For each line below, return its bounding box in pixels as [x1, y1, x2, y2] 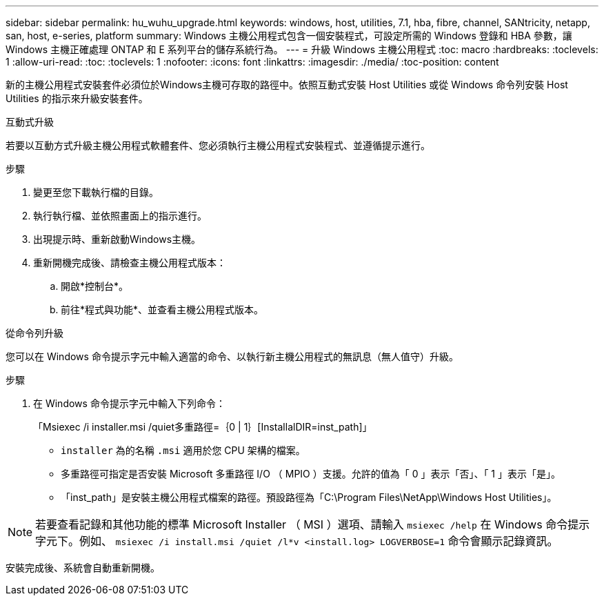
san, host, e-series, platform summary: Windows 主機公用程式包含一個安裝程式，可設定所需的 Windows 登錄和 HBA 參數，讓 [6, 30, 572, 41]
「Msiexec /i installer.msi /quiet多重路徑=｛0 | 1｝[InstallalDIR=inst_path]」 [33, 421, 372, 433]
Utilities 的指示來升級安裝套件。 [6, 92, 148, 104]
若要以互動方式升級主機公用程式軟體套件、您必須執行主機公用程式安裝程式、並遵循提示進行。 [6, 139, 430, 151]
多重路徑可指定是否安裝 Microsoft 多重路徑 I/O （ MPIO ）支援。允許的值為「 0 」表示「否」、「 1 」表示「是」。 [61, 468, 561, 480]
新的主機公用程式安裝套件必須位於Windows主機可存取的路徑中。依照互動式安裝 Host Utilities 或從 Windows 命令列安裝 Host [6, 79, 568, 90]
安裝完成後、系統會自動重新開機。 [6, 562, 160, 573]
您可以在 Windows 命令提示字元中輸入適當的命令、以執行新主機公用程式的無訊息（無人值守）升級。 [6, 351, 459, 362]
